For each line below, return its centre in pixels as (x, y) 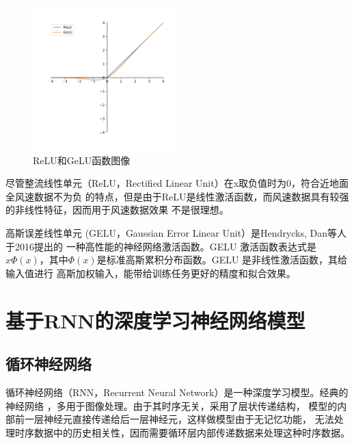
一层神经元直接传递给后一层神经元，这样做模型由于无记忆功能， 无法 (179, 419)
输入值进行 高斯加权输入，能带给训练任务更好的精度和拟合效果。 (151, 273)
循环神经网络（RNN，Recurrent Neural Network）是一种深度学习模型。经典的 (177, 392)
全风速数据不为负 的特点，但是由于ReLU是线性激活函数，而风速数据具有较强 (177, 196)
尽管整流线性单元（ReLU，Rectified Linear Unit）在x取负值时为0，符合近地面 (177, 183)
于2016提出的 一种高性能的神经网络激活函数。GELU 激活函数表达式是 (161, 246)
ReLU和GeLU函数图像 (82, 160)
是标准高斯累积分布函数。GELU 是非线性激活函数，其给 (222, 260)
